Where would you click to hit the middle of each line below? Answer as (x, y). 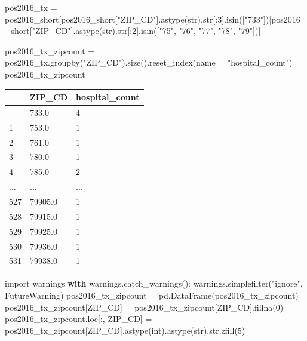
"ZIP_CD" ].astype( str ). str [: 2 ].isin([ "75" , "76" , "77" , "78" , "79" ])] (146, 31)
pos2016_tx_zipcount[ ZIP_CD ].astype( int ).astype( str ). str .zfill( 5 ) (125, 330)
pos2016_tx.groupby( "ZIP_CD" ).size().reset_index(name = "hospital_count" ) (149, 62)
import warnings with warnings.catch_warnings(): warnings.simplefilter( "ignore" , (154, 283)
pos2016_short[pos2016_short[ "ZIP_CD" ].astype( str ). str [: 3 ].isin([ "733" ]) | (138, 19)
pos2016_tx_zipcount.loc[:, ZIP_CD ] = (79, 319)
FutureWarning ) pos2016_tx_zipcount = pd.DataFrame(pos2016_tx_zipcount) (152, 295)
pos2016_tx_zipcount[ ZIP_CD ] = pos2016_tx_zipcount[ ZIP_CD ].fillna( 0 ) (144, 307)
